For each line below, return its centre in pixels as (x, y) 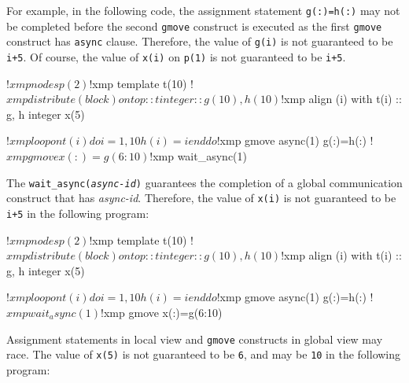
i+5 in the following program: (78, 213)
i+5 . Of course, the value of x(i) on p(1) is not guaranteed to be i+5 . (176, 56)
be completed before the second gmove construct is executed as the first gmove (194, 26)
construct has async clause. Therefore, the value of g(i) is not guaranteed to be (200, 41)
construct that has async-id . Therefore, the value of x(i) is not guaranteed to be (201, 198)
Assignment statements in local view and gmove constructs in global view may (195, 339)
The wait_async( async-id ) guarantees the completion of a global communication (204, 182)
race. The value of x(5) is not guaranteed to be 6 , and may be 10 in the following (204, 354)
